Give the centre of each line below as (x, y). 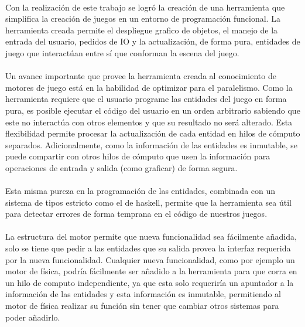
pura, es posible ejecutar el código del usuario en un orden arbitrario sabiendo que (153, 110)
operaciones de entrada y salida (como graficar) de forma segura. (121, 167)
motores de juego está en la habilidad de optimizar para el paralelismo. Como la (149, 87)
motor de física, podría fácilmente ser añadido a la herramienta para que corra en (151, 271)
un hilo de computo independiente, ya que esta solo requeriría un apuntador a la (150, 282)
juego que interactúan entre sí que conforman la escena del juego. (122, 52)
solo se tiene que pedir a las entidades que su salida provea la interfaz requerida (148, 248)
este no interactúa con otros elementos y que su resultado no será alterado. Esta (149, 122)
